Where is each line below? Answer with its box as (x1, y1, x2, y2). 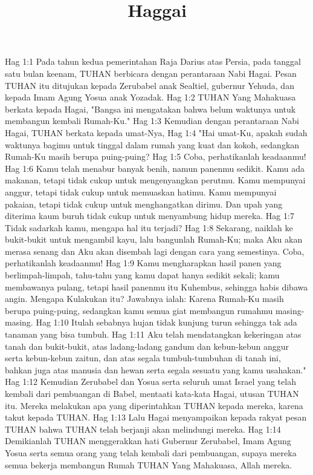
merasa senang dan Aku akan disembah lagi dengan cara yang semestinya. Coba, (5, 244, 305, 257)
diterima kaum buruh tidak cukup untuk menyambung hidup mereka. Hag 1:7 (5, 209, 294, 222)
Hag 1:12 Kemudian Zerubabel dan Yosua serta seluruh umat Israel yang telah (5, 375, 296, 388)
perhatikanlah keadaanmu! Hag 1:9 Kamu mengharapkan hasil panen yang (5, 257, 282, 269)
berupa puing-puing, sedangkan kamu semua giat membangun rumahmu (5, 304, 273, 316)
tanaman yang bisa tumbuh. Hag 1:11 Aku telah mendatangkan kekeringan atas (5, 328, 302, 341)
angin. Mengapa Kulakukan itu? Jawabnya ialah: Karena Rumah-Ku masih (5, 292, 284, 305)
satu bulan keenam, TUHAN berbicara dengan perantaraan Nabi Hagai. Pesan (5, 67, 297, 79)
